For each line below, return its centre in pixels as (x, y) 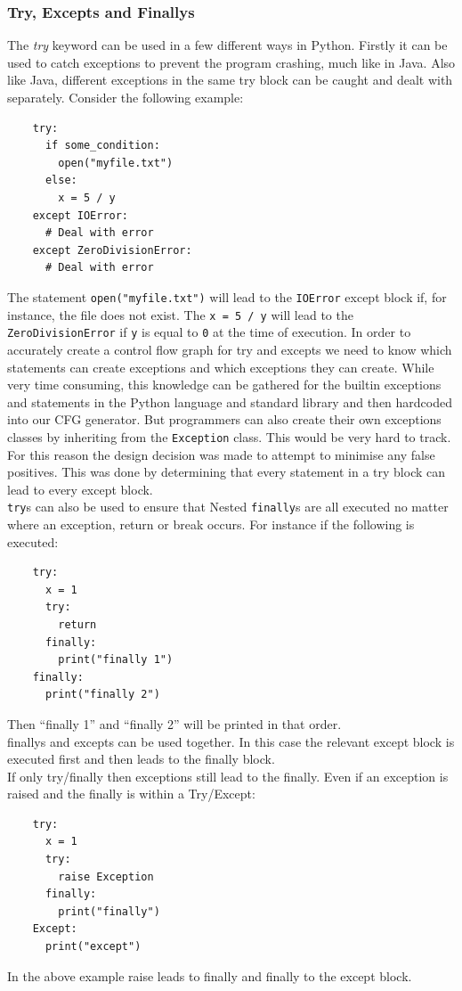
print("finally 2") (102, 695)
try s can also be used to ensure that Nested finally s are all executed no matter (228, 507)
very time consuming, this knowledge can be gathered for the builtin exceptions (224, 385)
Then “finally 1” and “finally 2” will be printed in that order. (174, 723)
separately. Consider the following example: (126, 97)
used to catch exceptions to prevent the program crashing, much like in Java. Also (231, 62)
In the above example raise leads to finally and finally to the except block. (210, 975)
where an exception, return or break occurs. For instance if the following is (211, 524)
